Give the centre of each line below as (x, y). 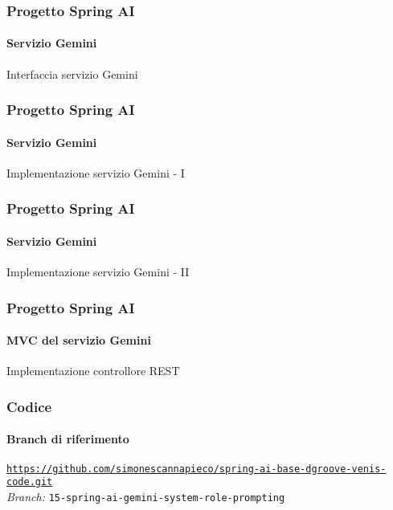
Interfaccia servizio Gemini (72, 73)
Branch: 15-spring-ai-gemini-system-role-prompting (146, 496)
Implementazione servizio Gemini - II (98, 272)
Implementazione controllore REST (93, 371)
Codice (29, 406)
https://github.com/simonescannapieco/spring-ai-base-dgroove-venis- (196, 469)
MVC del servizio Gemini (79, 340)
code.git (30, 482)
